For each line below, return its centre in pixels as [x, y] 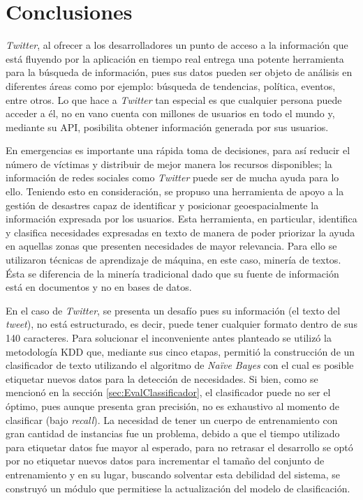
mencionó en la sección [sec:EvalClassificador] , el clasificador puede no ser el [168, 392]
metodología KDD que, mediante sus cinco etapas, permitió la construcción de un [180, 351]
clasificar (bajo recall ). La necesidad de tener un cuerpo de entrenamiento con [172, 419]
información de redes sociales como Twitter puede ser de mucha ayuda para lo [172, 177]
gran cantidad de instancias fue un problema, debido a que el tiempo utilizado [173, 433]
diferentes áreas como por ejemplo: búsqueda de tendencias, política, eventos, [171, 85]
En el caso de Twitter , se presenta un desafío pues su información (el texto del [173, 310]
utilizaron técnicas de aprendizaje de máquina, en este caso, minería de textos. [173, 260]
